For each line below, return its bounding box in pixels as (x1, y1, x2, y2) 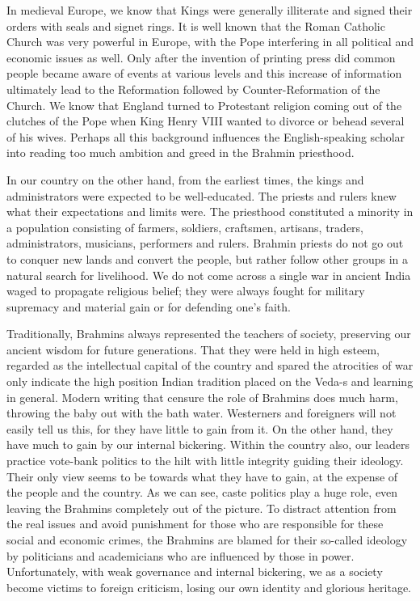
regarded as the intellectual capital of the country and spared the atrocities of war (6, 357, 414, 374)
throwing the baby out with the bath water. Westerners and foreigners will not (6, 404, 397, 421)
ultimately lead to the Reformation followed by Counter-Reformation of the (6, 80, 380, 97)
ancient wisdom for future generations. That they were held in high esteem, (6, 341, 380, 358)
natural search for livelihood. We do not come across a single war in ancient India (6, 266, 411, 283)
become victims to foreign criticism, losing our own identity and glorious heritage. (6, 578, 412, 595)
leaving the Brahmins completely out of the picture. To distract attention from (6, 499, 397, 516)
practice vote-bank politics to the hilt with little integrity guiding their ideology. (6, 452, 404, 469)
